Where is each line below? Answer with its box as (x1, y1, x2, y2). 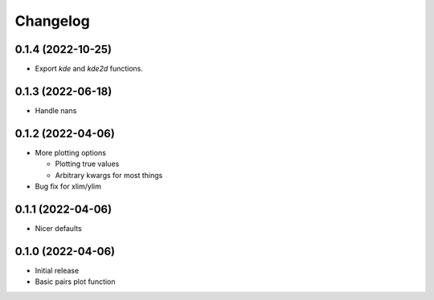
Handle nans (35, 105, 77, 116)
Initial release (35, 266, 80, 275)
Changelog (14, 12, 90, 30)
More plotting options (35, 148, 106, 157)
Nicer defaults (35, 223, 82, 233)
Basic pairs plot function (35, 277, 116, 286)
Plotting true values (55, 159, 120, 168)
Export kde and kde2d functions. (35, 64, 144, 74)
